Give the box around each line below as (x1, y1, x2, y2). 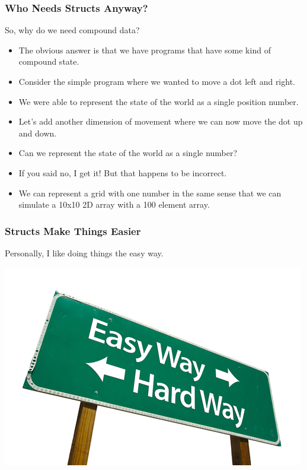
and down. (18, 126, 57, 139)
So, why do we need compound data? (5, 24, 140, 36)
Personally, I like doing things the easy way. (5, 246, 164, 259)
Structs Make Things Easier (5, 223, 141, 238)
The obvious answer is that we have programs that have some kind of (18, 43, 271, 56)
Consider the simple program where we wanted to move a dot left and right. (18, 75, 295, 87)
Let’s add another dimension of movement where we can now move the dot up (18, 115, 303, 128)
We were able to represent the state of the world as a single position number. (18, 95, 299, 107)
